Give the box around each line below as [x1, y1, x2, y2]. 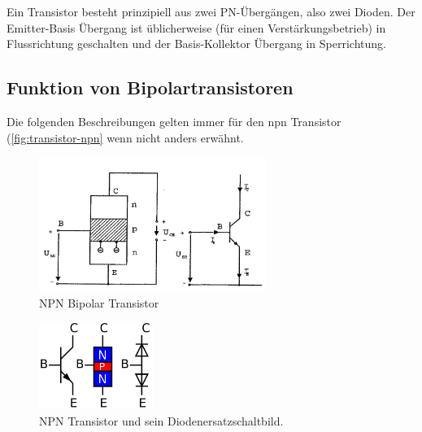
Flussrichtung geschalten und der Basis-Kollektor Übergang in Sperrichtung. [7, 35, 386, 52]
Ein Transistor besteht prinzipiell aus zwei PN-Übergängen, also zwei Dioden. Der [7, 3, 415, 20]
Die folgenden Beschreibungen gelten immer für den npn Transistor [7, 112, 342, 129]
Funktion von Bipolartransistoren [7, 75, 294, 100]
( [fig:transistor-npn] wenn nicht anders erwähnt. [7, 129, 244, 146]
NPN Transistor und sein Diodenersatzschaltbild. [39, 412, 284, 429]
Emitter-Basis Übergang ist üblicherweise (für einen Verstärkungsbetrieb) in [7, 19, 386, 36]
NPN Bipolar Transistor [39, 294, 159, 311]
